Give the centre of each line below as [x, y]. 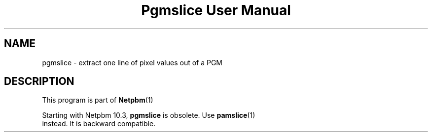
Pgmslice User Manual [216, 10]
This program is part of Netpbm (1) [98, 100]
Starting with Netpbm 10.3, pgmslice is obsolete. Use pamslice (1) [149, 115]
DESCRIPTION [39, 82]
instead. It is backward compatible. [99, 124]
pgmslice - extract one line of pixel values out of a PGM [132, 62]
